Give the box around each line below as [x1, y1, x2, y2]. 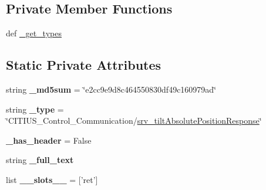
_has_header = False [6, 134, 92, 146]
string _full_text [6, 154, 74, 166]
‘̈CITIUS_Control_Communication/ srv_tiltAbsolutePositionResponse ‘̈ [6, 114, 262, 127]
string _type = [6, 103, 64, 115]
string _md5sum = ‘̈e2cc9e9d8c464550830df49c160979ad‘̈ [6, 83, 217, 95]
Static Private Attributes [6, 56, 161, 74]
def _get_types [6, 27, 62, 39]
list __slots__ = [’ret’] [6, 173, 98, 185]
